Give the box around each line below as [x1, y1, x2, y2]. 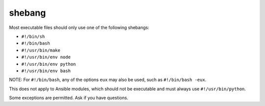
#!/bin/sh [21, 33, 45, 39]
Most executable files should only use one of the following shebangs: [9, 25, 150, 30]
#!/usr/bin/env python [21, 61, 76, 67]
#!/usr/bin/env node [21, 54, 71, 60]
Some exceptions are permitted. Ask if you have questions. [9, 95, 129, 101]
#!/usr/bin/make [21, 47, 61, 53]
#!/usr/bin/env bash [21, 68, 71, 74]
